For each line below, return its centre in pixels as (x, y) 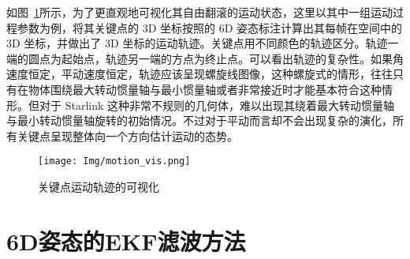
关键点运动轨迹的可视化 (99, 186)
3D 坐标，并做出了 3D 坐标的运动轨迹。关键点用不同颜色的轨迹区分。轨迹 (197, 43)
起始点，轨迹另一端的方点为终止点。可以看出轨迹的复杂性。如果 (227, 58)
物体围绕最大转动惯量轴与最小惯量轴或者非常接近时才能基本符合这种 (205, 89)
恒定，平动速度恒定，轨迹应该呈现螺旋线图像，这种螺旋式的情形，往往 (210, 74)
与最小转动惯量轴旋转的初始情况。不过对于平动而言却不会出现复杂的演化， (199, 120)
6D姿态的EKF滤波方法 (126, 240)
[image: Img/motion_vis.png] (114, 161)
